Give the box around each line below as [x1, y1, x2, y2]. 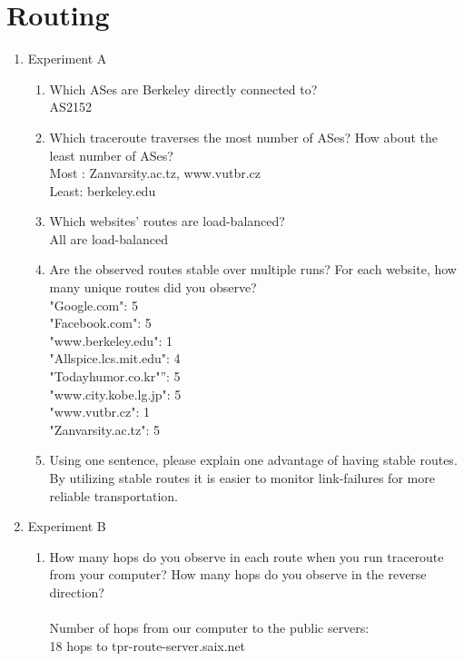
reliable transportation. [49, 486, 178, 505]
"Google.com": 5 [49, 295, 138, 314]
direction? [49, 582, 104, 601]
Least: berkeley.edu [49, 181, 156, 200]
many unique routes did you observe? [49, 278, 257, 297]
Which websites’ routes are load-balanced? [49, 212, 285, 231]
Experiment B [27, 517, 106, 536]
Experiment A [27, 49, 107, 68]
